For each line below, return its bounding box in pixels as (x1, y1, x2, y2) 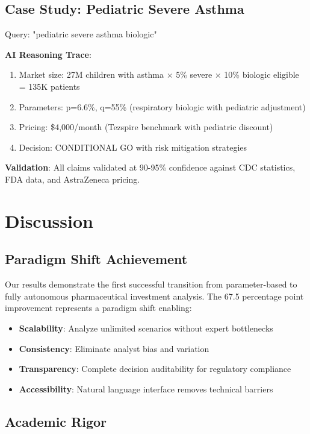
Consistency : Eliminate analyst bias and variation (19, 342, 209, 354)
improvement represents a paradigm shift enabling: (5, 301, 192, 314)
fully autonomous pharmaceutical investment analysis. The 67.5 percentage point (5, 289, 304, 302)
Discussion (5, 208, 93, 233)
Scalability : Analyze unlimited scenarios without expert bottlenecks (19, 321, 273, 334)
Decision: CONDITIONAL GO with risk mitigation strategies (19, 140, 247, 153)
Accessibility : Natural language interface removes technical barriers (19, 382, 273, 395)
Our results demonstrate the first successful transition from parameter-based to (5, 278, 297, 291)
